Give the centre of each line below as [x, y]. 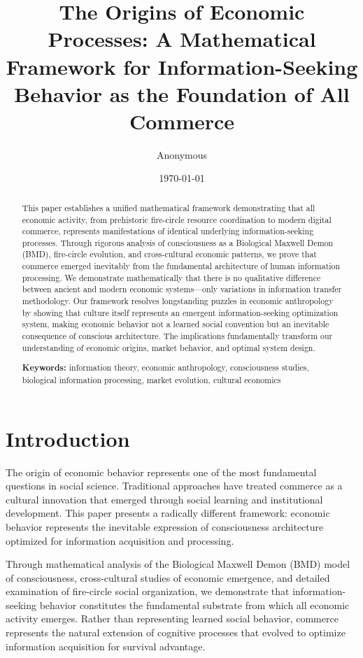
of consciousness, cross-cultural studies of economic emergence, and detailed [168, 577]
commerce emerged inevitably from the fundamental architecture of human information [181, 266]
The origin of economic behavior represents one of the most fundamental [161, 472]
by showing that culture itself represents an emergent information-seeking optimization [180, 312]
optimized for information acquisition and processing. [120, 540]
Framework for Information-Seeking [182, 66]
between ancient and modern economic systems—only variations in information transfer [182, 289]
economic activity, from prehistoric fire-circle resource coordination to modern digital [177, 219]
